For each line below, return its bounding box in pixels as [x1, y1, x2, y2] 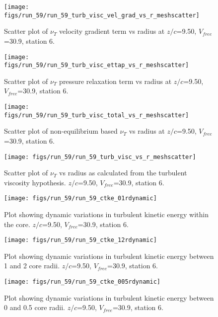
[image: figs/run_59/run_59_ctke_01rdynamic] [4, 195, 157, 202]
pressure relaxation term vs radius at [59, 76, 172, 86]
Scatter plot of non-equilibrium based [4, 126, 118, 136]
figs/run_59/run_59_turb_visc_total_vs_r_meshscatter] [4, 111, 189, 119]
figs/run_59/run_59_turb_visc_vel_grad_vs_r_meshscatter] [4, 11, 200, 19]
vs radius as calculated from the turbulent [59, 167, 187, 178]
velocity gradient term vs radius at [59, 26, 165, 36]
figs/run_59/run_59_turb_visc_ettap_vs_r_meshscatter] [4, 62, 189, 69]
